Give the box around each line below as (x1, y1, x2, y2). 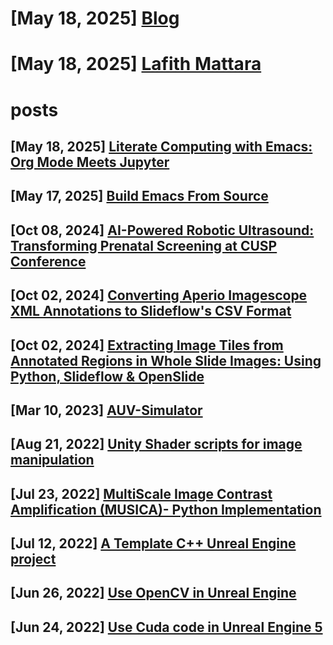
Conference (10, 253, 87, 270)
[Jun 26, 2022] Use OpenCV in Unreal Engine (10, 585, 297, 602)
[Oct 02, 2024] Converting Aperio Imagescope (10, 287, 308, 304)
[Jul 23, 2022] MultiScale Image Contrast (10, 485, 273, 502)
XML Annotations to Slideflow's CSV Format (10, 303, 292, 320)
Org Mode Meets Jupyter (10, 153, 170, 171)
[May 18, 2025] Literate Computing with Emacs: (10, 138, 313, 155)
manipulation (10, 452, 95, 469)
